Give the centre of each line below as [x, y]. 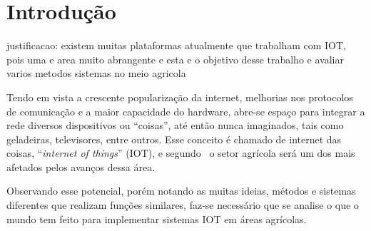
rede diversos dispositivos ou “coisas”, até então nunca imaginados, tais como [175, 125]
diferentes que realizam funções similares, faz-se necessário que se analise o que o [183, 205]
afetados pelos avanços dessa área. [81, 166]
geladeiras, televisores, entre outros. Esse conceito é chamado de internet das [174, 139]
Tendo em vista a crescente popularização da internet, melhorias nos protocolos [180, 97]
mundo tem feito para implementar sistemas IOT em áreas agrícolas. [157, 219]
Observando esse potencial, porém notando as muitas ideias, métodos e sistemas [181, 191]
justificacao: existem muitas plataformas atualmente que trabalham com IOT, [176, 45]
